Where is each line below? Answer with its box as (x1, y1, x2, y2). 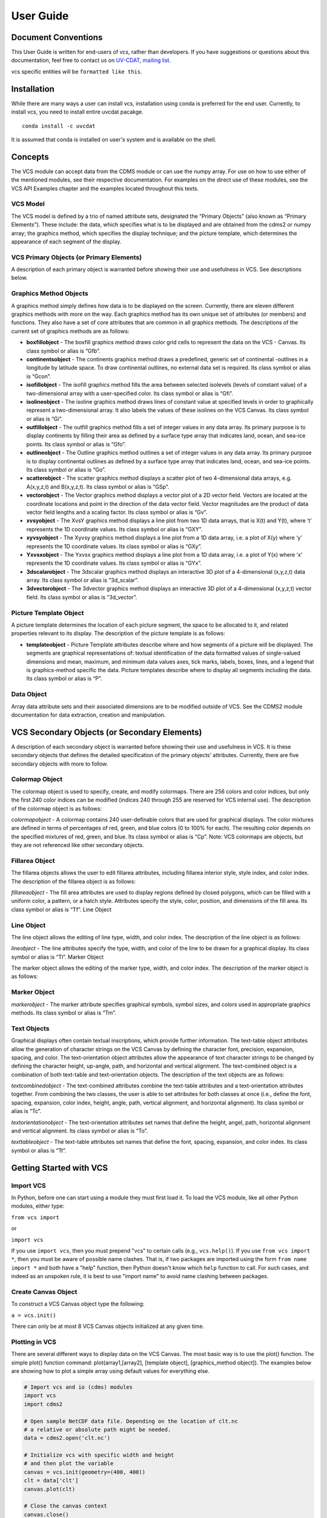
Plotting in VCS (11, 1338, 57, 1346)
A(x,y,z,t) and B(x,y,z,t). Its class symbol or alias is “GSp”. (26, 483, 170, 490)
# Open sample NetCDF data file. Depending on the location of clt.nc (24, 1418, 239, 1424)
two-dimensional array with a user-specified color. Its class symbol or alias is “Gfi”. (26, 389, 233, 397)
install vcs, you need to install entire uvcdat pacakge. (11, 108, 144, 115)
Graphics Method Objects (11, 289, 88, 298)
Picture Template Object (11, 608, 84, 617)
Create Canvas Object (11, 1287, 78, 1296)
